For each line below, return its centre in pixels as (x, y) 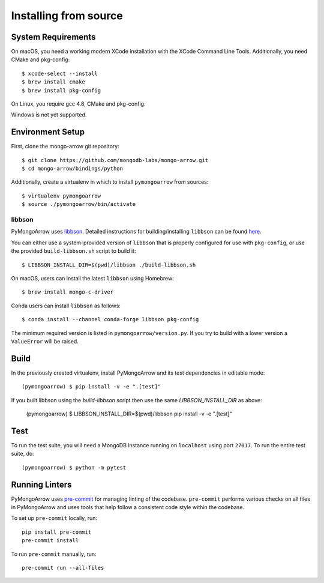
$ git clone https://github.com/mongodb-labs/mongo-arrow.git (115, 160)
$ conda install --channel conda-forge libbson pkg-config (110, 319)
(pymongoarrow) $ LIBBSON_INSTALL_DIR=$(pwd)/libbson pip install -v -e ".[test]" (129, 414)
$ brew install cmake (53, 82)
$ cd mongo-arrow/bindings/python (72, 169)
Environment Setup (48, 132)
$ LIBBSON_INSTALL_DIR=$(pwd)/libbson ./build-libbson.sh (109, 265)
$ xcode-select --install (60, 73)
